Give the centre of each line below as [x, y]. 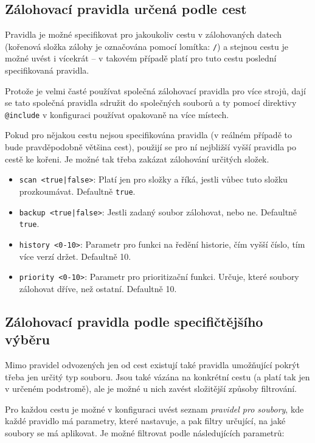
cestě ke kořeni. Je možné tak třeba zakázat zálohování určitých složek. [137, 159]
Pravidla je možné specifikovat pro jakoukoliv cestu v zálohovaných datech [144, 34]
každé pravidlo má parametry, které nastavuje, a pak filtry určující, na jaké [145, 421]
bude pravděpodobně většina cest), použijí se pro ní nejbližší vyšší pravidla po [151, 147]
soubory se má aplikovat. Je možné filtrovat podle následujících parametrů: [145, 432]
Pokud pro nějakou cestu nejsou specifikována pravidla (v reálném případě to [148, 135]
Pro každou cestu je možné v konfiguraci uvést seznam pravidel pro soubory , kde [154, 409]
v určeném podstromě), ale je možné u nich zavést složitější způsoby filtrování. [151, 389]
